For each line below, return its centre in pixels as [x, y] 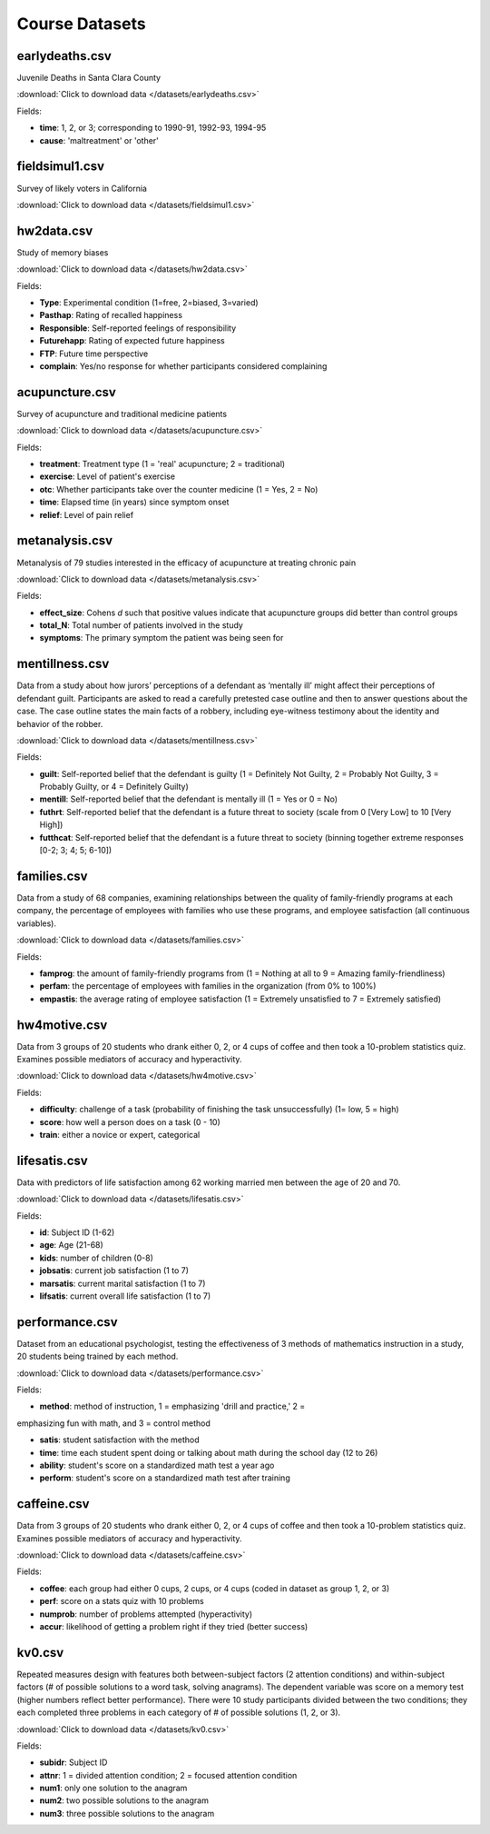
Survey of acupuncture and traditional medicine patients [122, 414]
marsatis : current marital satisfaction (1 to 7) [122, 1283]
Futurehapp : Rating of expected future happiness [132, 341]
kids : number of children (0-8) [97, 1258]
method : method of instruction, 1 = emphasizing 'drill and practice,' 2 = [172, 1406]
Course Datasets [81, 24]
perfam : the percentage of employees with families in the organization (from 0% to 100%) [208, 986]
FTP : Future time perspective [94, 354]
